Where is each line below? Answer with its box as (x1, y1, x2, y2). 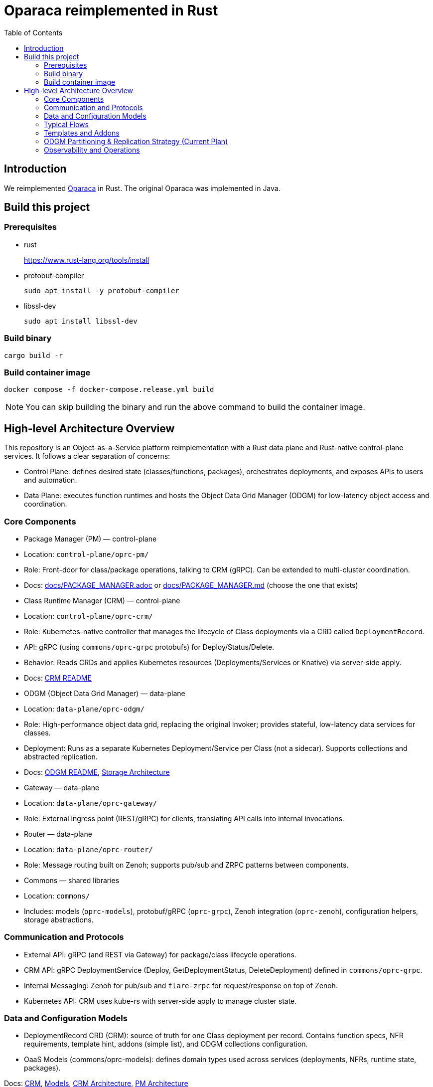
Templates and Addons (44, 128, 120, 137)
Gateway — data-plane (24, 783, 100, 792)
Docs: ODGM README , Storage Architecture (24, 767, 170, 776)
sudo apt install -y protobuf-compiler (24, 286, 179, 295)
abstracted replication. (24, 752, 98, 761)
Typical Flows (44, 120, 89, 129)
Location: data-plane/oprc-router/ (24, 845, 153, 854)
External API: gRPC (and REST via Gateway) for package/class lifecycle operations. (24, 950, 296, 959)
